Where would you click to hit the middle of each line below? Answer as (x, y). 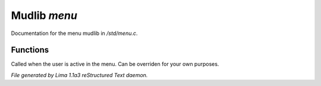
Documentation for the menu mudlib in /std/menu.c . (74, 33)
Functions (30, 50)
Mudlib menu (44, 15)
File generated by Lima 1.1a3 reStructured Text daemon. (79, 75)
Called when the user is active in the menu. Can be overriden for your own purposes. (115, 64)
